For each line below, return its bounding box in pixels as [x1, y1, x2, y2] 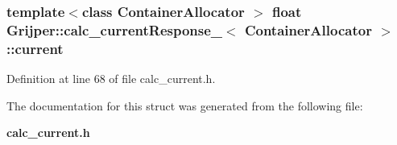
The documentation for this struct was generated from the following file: [6, 97, 363, 114]
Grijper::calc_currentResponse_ [6, 19, 223, 39]
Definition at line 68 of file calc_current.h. [6, 70, 216, 87]
